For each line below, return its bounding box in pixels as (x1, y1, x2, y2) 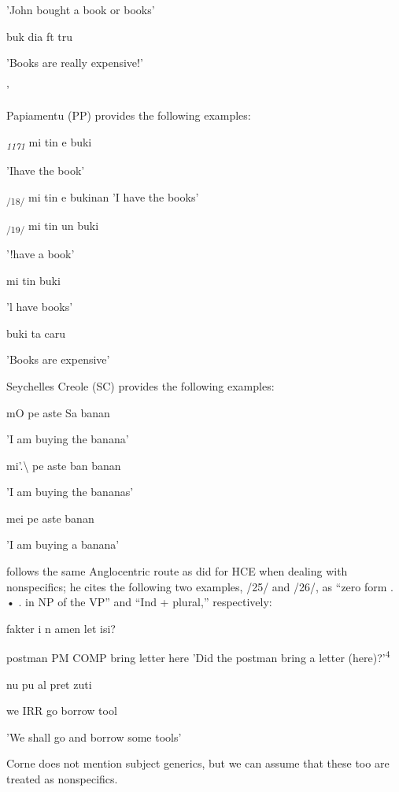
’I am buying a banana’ (6, 536, 120, 553)
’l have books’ (6, 298, 73, 315)
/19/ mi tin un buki (6, 217, 99, 235)
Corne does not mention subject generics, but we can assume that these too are (6, 755, 390, 772)
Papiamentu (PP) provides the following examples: (6, 107, 251, 124)
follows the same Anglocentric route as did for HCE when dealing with (6, 563, 348, 579)
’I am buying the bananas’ (6, 483, 134, 500)
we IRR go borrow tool (6, 702, 117, 719)
